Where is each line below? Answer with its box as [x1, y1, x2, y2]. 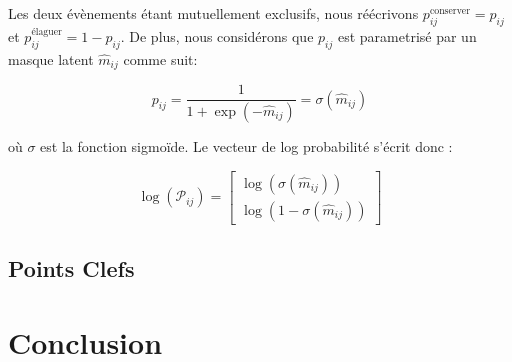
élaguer [31, 27, 62, 38]
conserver [429, 5, 470, 16]
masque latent [8, 48, 94, 69]
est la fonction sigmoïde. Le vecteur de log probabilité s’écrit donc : [40, 135, 453, 156]
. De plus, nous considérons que [120, 25, 314, 46]
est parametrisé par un [337, 25, 477, 46]
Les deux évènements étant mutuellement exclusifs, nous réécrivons [8, 3, 419, 23]
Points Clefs [8, 253, 135, 283]
